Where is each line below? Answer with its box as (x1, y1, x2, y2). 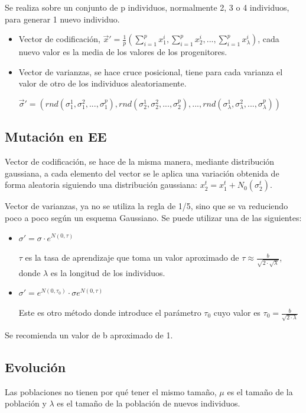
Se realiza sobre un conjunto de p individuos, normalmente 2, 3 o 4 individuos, (5, 1, 289, 13)
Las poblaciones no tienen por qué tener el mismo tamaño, (5, 385, 217, 398)
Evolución (5, 357, 66, 376)
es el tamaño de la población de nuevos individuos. (57, 397, 240, 409)
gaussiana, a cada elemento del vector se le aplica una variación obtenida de (5, 167, 279, 179)
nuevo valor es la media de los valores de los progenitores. (18, 46, 227, 58)
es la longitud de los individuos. (50, 266, 165, 278)
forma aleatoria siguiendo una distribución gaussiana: (5, 178, 197, 191)
